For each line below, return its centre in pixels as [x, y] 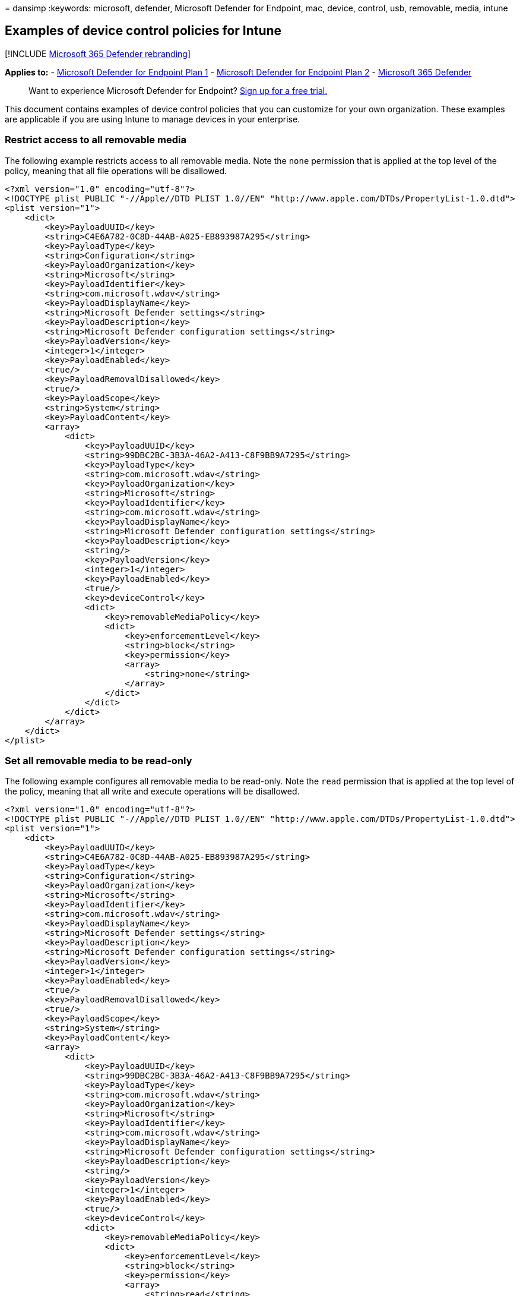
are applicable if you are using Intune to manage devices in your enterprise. [153, 119]
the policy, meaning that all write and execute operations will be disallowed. [152, 792]
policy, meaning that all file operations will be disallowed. [116, 171]
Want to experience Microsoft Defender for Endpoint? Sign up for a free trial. [178, 90]
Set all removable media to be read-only [99, 760]
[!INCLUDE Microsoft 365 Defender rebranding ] [98, 53]
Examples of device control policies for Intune [143, 31]
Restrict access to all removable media [96, 140]
